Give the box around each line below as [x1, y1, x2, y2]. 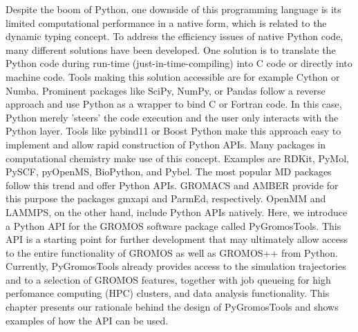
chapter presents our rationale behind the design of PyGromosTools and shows [6, 300, 339, 314]
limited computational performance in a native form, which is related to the [6, 15, 327, 30]
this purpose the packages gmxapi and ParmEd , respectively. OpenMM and [6, 191, 326, 206]
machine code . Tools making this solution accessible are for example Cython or [6, 69, 340, 84]
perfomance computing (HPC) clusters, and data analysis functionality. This [6, 286, 330, 300]
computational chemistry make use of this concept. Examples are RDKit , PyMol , [6, 150, 350, 165]
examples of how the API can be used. [6, 313, 169, 327]
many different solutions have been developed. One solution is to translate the [6, 42, 336, 57]
